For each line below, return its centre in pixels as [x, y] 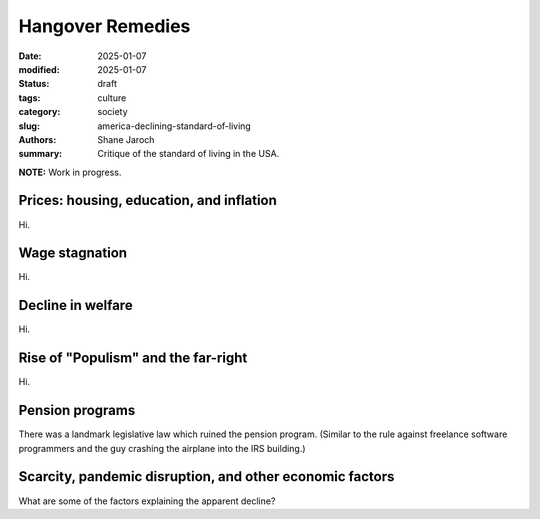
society [113, 112]
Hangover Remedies [104, 26]
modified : [39, 69]
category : [39, 112]
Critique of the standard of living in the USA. [188, 154]
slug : [29, 126]
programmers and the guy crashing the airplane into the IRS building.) [162, 448]
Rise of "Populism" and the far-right [133, 358]
